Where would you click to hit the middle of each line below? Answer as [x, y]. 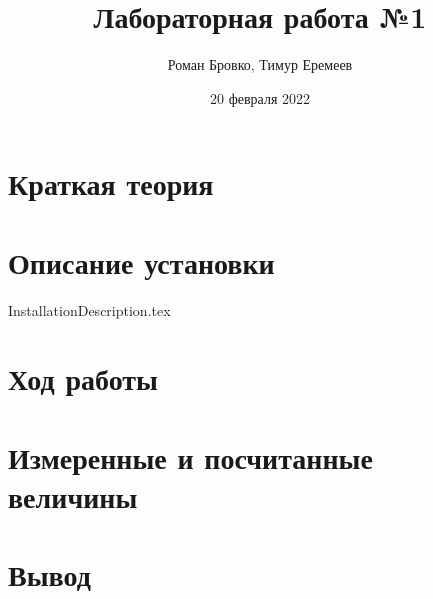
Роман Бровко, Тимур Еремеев [260, 64]
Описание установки [141, 261]
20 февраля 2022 [260, 97]
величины [73, 495]
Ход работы [83, 378]
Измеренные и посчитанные [190, 456]
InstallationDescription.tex [89, 309]
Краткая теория [111, 183]
